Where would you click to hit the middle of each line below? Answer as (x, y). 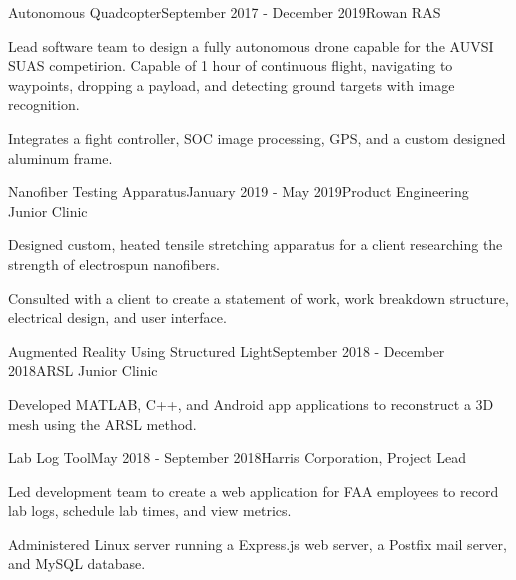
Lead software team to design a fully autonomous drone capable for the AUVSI (251, 45)
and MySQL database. (77, 563)
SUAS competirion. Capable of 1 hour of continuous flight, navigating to (230, 65)
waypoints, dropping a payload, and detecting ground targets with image (231, 84)
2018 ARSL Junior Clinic (83, 370)
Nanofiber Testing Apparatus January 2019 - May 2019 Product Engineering (238, 191)
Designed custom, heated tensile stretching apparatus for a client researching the (255, 244)
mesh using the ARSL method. (102, 423)
